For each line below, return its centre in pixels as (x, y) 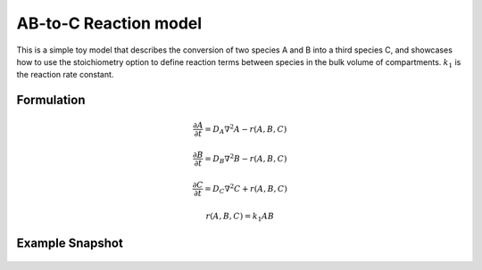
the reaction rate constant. (65, 75)
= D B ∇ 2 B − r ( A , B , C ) (245, 159)
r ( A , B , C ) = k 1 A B (240, 217)
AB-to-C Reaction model (109, 23)
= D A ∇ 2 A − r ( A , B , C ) (246, 129)
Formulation (51, 100)
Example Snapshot (70, 244)
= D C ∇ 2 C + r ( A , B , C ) (245, 189)
